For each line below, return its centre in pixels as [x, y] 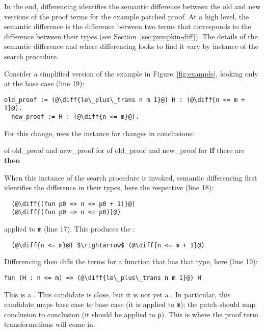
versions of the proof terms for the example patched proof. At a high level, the [127, 16]
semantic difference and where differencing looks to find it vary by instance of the [131, 46]
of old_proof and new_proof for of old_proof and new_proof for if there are [124, 150]
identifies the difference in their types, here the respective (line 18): [109, 187]
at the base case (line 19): [44, 83]
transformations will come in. [50, 324]
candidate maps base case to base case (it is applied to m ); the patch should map [130, 304]
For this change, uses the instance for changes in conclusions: [99, 133]
